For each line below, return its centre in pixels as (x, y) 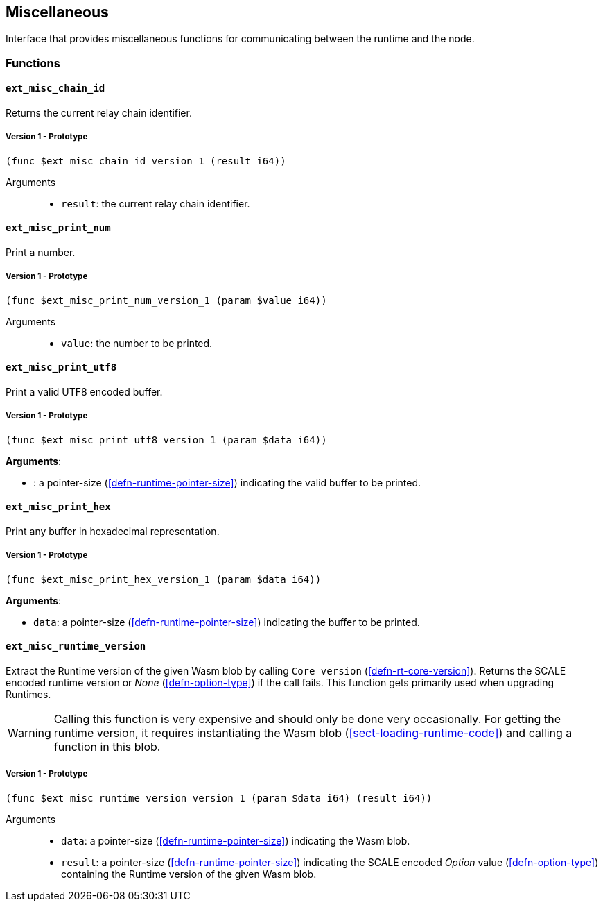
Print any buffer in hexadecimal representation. (113, 532)
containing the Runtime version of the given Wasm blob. (189, 874)
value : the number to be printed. (137, 343)
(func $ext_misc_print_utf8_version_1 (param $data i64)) (166, 440)
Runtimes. (28, 695)
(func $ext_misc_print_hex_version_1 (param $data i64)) (164, 579)
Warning (29, 733)
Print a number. (41, 253)
